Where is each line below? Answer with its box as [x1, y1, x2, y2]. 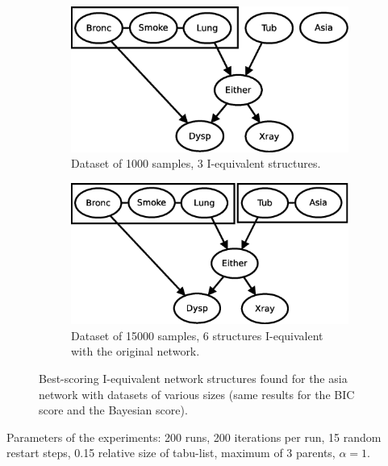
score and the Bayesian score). [39, 402, 188, 418]
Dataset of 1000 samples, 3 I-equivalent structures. [71, 155, 321, 172]
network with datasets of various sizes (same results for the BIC [39, 385, 355, 402]
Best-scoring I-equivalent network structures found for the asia [39, 370, 348, 387]
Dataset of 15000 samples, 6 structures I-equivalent [71, 327, 323, 343]
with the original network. [71, 343, 200, 360]
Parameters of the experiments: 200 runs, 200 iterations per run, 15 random [6, 428, 382, 445]
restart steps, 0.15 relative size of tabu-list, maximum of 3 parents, [6, 444, 336, 461]
